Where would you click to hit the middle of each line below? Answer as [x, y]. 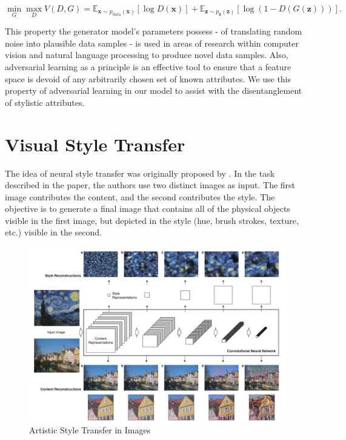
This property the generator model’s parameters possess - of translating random [154, 31]
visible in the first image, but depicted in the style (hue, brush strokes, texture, [152, 220]
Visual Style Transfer [95, 144]
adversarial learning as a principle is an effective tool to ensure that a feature [148, 67]
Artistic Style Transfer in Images [90, 429]
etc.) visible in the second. [53, 232]
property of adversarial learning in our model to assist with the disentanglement [154, 90]
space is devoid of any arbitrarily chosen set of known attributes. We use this [148, 78]
